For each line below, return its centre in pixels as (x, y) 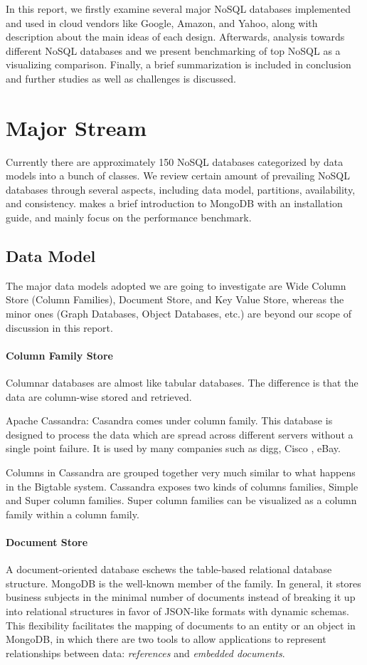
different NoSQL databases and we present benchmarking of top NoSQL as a (173, 50)
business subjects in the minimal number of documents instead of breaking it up (181, 597)
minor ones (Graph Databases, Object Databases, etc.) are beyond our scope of (179, 314)
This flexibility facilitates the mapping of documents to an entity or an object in (181, 625)
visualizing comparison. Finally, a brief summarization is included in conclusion (179, 64)
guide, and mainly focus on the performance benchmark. (129, 218)
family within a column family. (73, 514)
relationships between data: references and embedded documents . (145, 653)
